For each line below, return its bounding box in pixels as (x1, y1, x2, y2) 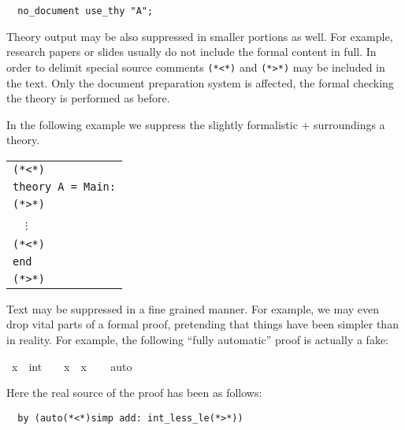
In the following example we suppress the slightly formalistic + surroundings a (6, 116, 385, 132)
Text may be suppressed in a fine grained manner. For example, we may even (6, 300, 380, 317)
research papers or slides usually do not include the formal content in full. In (6, 43, 377, 60)
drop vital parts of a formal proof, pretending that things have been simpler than (6, 316, 399, 332)
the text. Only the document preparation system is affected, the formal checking (6, 74, 394, 91)
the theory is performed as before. (6, 90, 170, 106)
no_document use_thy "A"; (17, 6, 154, 17)
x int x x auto (11, 358, 132, 374)
